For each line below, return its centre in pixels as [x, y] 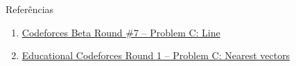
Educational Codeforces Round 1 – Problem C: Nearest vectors [156, 55]
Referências [30, 9]
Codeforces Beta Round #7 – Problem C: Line [121, 32]
